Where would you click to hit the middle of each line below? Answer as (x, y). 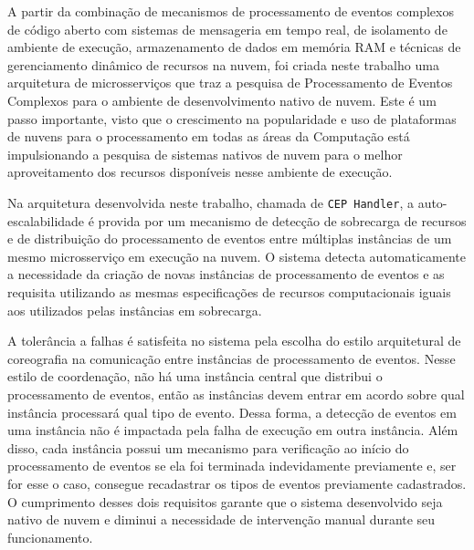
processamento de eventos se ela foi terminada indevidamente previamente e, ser (232, 466)
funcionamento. (50, 537)
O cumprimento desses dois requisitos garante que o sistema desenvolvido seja (225, 501)
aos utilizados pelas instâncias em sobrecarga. (135, 310)
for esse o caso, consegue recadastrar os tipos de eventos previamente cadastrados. (237, 483)
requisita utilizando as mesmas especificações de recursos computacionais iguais (229, 291)
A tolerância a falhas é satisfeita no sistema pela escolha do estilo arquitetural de (234, 341)
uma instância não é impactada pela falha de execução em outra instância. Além (233, 430)
